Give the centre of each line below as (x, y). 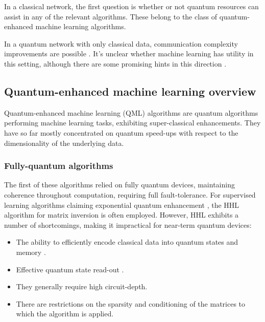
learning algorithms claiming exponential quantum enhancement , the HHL (122, 205)
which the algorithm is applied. (65, 314)
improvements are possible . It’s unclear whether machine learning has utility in (129, 53)
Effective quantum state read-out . (70, 269)
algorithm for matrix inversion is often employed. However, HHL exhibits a (122, 215)
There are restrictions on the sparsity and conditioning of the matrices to (131, 303)
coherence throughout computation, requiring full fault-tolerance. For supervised (130, 194)
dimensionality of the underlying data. (64, 143)
